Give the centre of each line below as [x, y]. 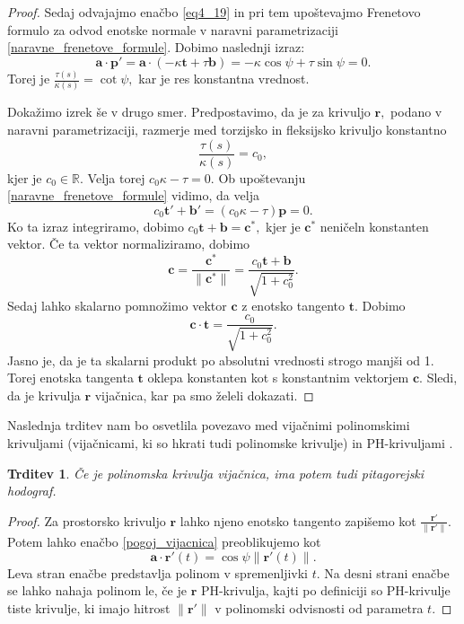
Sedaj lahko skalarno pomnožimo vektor [117, 305]
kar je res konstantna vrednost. [224, 79]
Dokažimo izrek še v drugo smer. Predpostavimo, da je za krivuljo [189, 112]
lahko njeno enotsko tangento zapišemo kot [298, 520]
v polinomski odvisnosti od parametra [319, 607]
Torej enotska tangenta [70, 378]
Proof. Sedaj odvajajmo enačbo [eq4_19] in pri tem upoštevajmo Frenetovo [214, 12]
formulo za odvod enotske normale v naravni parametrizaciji [173, 29]
